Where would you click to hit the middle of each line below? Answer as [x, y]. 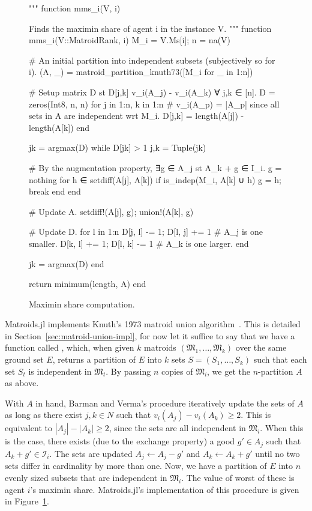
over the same [261, 347]
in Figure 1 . [27, 501]
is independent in [60, 371]
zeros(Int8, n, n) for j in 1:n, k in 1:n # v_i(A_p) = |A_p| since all [154, 104]
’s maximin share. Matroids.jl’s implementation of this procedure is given [165, 489]
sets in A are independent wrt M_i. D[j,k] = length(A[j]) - [136, 116]
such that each [280, 359]
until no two [277, 453]
